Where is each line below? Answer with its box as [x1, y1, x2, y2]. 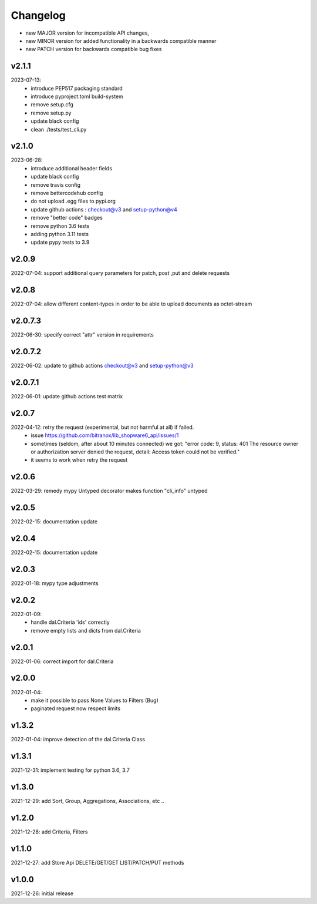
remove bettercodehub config [31, 190, 103, 197]
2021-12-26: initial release [11, 890, 73, 897]
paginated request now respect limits [31, 705, 120, 712]
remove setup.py [31, 109, 72, 116]
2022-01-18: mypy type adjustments [11, 580, 99, 587]
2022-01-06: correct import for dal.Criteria [11, 658, 114, 665]
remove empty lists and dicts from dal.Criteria [31, 627, 141, 634]
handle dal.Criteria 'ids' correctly [31, 619, 110, 626]
